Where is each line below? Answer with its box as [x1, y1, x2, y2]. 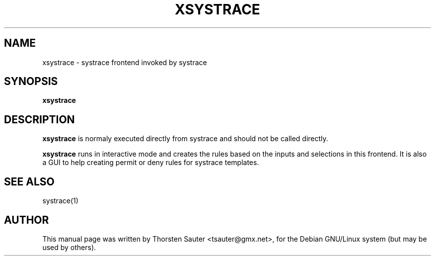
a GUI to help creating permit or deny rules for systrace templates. [42, 158, 259, 167]
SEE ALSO [4, 175, 55, 188]
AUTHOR [4, 213, 49, 226]
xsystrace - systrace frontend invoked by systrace [42, 58, 207, 67]
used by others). [42, 243, 96, 252]
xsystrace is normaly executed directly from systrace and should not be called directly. [42, 134, 328, 143]
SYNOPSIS [4, 75, 58, 88]
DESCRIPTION [4, 113, 75, 126]
